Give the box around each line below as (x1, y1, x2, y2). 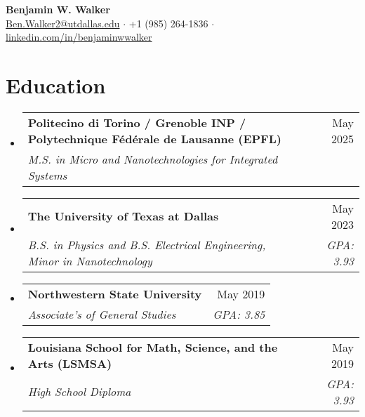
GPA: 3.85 (213, 305, 265, 322)
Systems (27, 166, 67, 183)
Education (6, 70, 106, 99)
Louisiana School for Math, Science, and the (27, 338, 278, 355)
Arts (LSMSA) (27, 355, 112, 371)
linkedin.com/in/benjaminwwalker (6, 29, 152, 44)
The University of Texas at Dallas (27, 208, 219, 225)
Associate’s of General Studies (27, 305, 176, 322)
